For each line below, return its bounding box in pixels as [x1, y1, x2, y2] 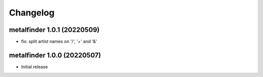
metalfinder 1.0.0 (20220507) [9, 51, 101, 59]
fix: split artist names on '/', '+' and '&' [21, 39, 97, 45]
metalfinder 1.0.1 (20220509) [9, 26, 100, 34]
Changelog [9, 7, 55, 18]
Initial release [21, 63, 48, 70]
